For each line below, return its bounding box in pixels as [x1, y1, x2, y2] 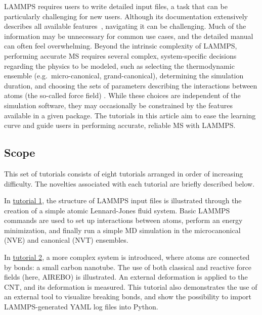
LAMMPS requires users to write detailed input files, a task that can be [4, 1, 228, 11]
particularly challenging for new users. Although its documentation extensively [4, 11, 248, 21]
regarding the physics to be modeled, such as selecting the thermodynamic [4, 60, 235, 71]
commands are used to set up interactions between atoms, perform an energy [4, 215, 243, 226]
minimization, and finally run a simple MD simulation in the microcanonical [4, 224, 241, 235]
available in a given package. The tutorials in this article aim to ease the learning [4, 110, 256, 120]
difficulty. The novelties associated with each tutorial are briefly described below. [4, 178, 255, 189]
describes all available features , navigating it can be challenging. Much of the [4, 21, 246, 31]
